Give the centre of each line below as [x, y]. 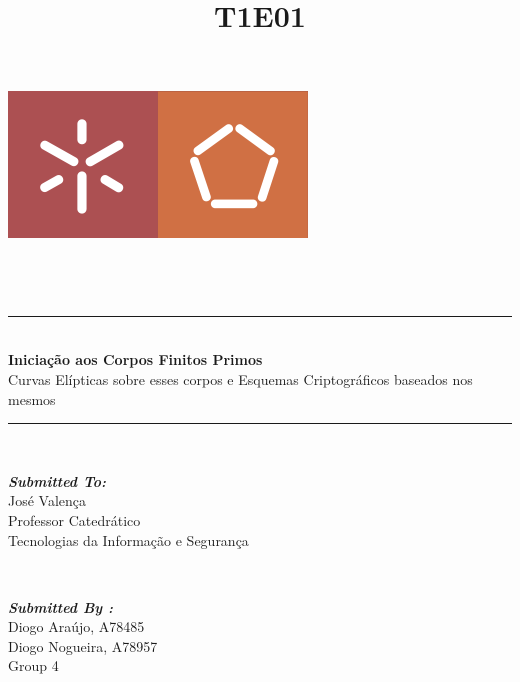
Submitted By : [60, 606]
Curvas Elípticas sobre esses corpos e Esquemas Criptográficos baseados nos [240, 378]
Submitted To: [57, 480]
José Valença [47, 500]
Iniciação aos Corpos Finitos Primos [135, 359]
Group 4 [33, 665]
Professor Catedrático [74, 519]
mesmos [32, 398]
